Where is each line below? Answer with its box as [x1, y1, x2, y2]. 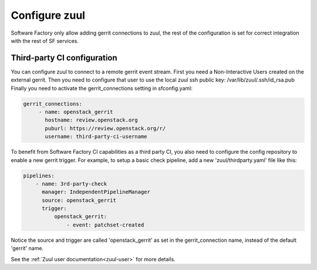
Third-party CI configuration [11, 53, 117, 63]
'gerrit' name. [11, 245, 44, 252]
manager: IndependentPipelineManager [42, 188, 151, 195]
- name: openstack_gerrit [38, 109, 114, 115]
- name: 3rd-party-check [35, 180, 107, 187]
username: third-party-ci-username [45, 133, 147, 140]
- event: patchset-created [66, 221, 144, 228]
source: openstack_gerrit [42, 197, 117, 204]
